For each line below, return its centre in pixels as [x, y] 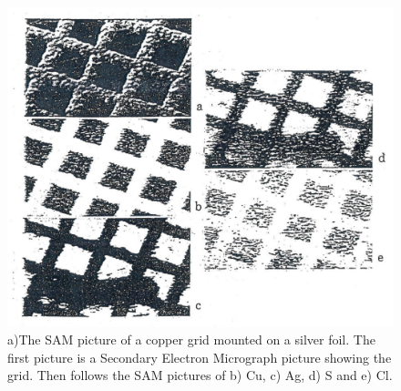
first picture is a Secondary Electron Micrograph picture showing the [200, 357]
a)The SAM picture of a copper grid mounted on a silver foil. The [191, 340]
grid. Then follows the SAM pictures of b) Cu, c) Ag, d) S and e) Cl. [200, 375]
